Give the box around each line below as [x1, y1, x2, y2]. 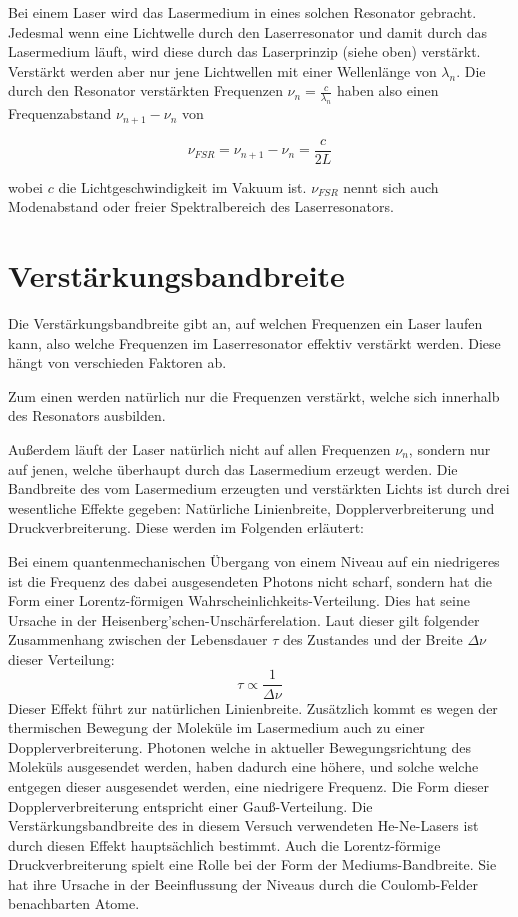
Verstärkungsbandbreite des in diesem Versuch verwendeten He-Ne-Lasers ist [8, 815, 479, 836]
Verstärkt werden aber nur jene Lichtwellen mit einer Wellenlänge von [8, 60, 437, 81]
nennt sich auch [343, 176, 439, 197]
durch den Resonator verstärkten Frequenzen [8, 80, 283, 101]
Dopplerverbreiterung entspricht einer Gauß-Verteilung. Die [8, 795, 373, 816]
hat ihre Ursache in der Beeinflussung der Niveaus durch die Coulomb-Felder [8, 873, 478, 894]
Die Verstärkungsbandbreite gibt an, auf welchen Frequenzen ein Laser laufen [8, 312, 483, 333]
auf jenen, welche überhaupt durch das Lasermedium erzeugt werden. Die [8, 458, 458, 479]
